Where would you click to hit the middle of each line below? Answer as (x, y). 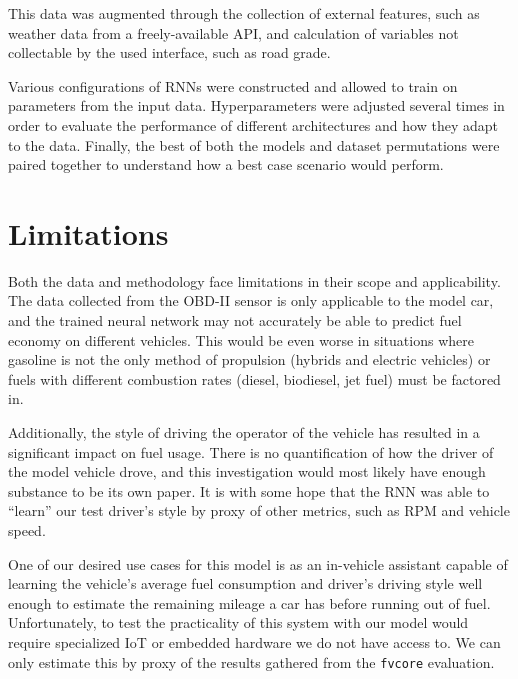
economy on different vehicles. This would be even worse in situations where (241, 339)
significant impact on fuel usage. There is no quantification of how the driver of (251, 451)
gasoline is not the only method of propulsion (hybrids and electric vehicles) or (249, 359)
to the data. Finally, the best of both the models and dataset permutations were (254, 144)
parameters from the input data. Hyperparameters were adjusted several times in (256, 105)
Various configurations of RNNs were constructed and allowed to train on (233, 85)
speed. (27, 530)
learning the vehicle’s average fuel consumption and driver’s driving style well (245, 583)
